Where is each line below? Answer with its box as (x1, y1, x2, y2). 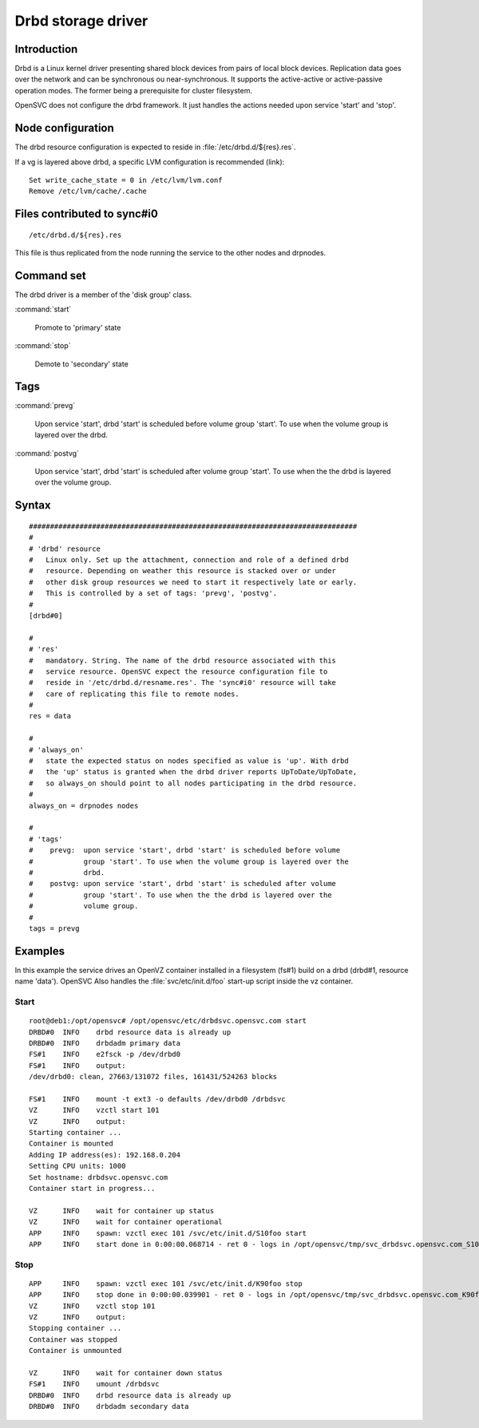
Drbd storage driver (14, 12, 148, 30)
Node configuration (14, 121, 115, 135)
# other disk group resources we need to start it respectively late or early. (29, 577, 358, 587)
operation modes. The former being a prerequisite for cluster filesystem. (14, 85, 253, 95)
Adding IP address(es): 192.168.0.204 (29, 1150, 181, 1159)
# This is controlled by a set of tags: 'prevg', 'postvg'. (29, 589, 278, 598)
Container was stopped (29, 1335, 118, 1344)
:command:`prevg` (14, 401, 76, 410)
